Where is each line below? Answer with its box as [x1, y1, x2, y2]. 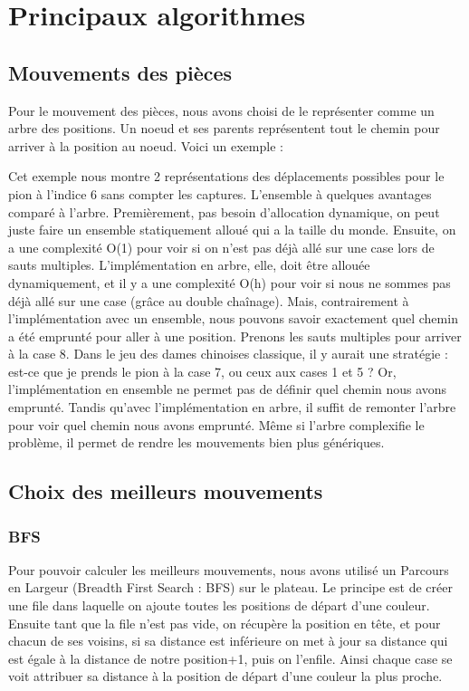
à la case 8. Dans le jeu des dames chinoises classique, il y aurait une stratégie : [8, 344, 448, 363]
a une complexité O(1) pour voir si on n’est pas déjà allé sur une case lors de [8, 237, 435, 256]
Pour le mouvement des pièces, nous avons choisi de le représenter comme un [8, 101, 435, 120]
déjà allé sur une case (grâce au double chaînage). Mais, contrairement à [8, 291, 409, 310]
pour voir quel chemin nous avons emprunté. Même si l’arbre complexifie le [8, 415, 425, 434]
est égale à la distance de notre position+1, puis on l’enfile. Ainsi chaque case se [8, 648, 453, 667]
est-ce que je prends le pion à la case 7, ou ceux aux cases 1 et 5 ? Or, [8, 361, 397, 380]
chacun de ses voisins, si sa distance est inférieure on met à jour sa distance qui [8, 631, 448, 650]
